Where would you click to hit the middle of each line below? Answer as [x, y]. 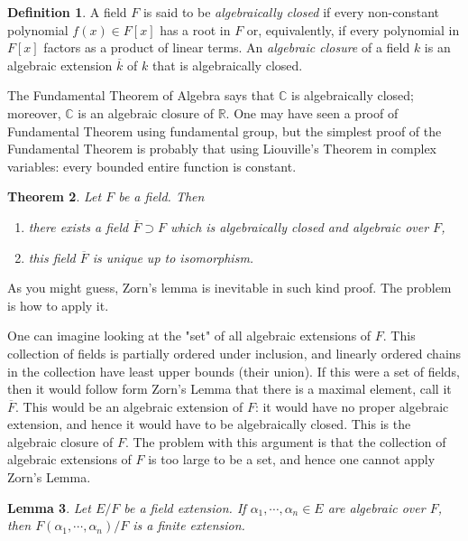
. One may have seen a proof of [312, 112]
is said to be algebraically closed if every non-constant [291, 12]
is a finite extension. [189, 525]
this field [52, 257]
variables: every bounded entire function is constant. [152, 166]
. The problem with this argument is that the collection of [285, 441]
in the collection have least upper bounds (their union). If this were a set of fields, [234, 371]
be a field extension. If [185, 507]
